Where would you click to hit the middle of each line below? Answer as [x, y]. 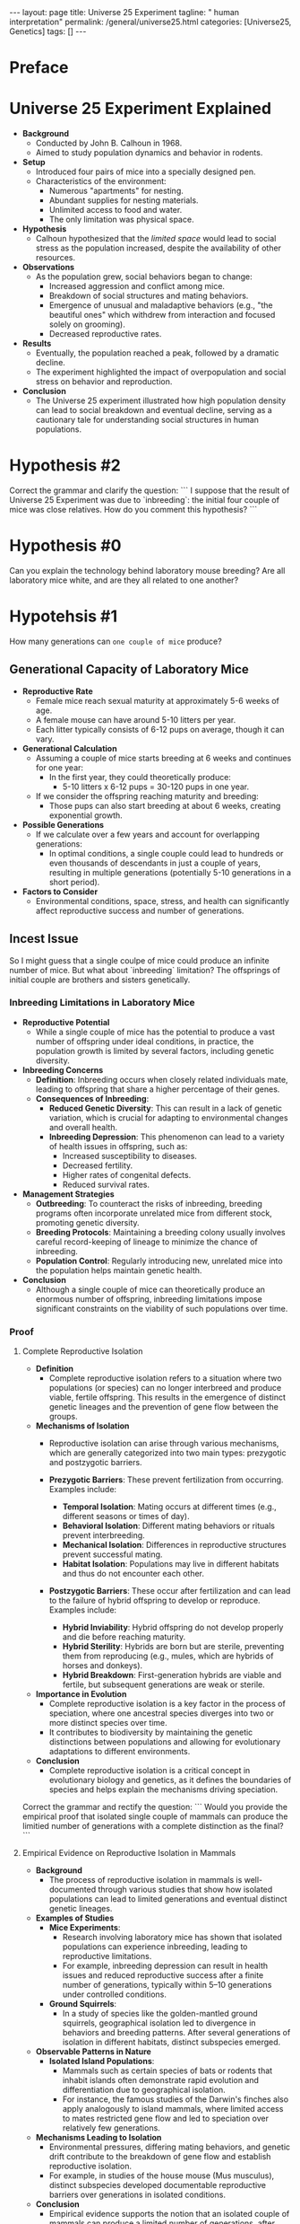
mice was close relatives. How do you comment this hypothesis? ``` [133, 510]
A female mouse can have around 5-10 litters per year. [136, 719]
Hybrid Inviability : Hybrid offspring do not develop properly [173, 1628]
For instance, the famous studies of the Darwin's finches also [176, 2099]
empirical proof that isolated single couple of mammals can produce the [155, 1816]
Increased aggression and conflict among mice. [137, 286]
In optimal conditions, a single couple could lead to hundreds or [166, 853]
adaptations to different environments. [120, 1752]
